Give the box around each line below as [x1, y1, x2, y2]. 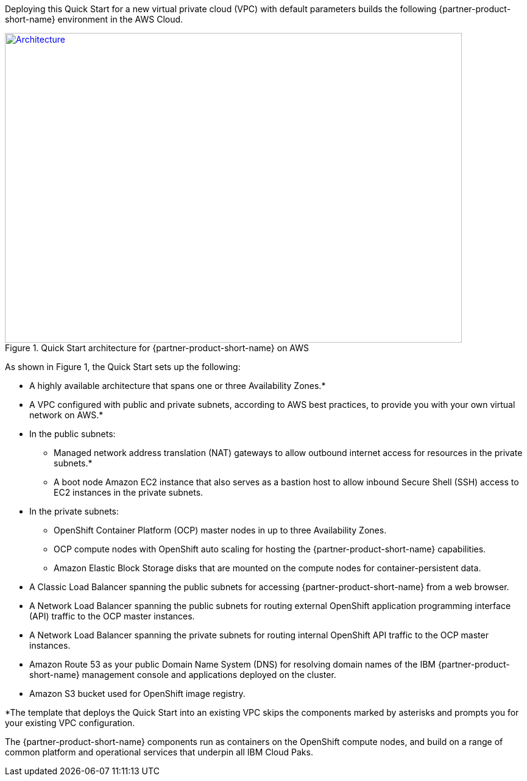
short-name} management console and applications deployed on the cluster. [29, 669, 336, 680]
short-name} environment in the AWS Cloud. [5, 14, 183, 24]
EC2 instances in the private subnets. [54, 487, 203, 497]
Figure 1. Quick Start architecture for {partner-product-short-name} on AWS [5, 343, 309, 353]
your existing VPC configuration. [5, 718, 135, 728]
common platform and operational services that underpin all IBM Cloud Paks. [5, 747, 313, 757]
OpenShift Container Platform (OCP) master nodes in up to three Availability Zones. [54, 525, 387, 535]
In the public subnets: [29, 429, 116, 439]
